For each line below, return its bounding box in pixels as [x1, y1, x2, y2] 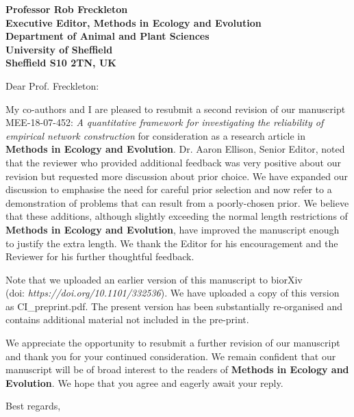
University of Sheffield [5, 42, 113, 56]
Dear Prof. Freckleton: [5, 78, 99, 92]
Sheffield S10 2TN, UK [5, 55, 116, 70]
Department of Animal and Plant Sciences [5, 29, 210, 43]
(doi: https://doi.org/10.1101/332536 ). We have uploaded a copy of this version [5, 286, 340, 300]
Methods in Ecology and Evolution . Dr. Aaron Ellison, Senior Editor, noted [5, 142, 345, 156]
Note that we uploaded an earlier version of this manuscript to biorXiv [5, 272, 303, 286]
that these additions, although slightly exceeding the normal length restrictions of [5, 209, 348, 223]
